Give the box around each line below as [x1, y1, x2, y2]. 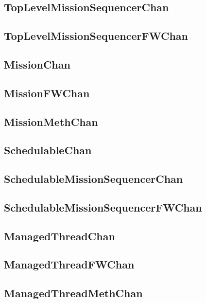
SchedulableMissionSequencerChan [4, 171, 183, 186]
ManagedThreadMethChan [4, 285, 143, 301]
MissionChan [4, 56, 70, 71]
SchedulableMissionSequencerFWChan [4, 199, 202, 214]
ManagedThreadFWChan [4, 257, 135, 272]
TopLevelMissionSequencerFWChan [4, 28, 189, 43]
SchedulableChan [4, 143, 92, 158]
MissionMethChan [4, 114, 98, 129]
